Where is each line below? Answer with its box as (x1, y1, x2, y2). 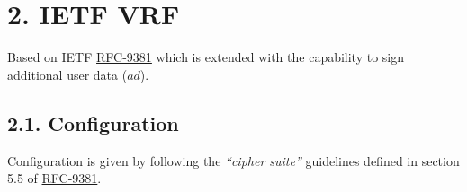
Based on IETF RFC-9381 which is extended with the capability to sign (7, 48, 405, 66)
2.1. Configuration (7, 109, 179, 136)
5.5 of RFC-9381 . (7, 169, 102, 188)
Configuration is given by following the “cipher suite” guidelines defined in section (7, 151, 460, 170)
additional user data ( (7, 65, 128, 83)
